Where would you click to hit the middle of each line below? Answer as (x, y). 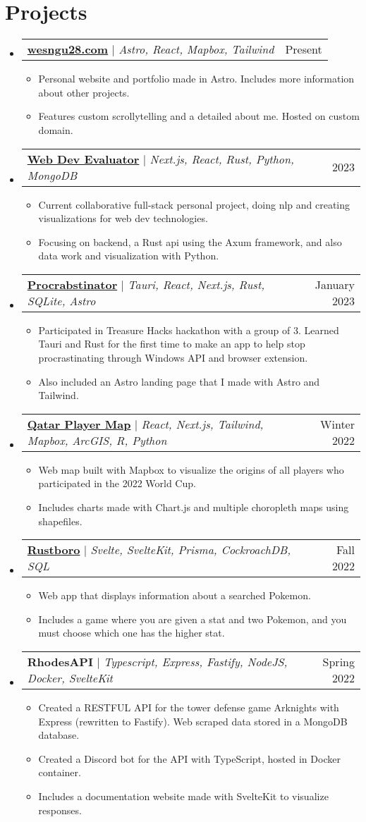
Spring (338, 662)
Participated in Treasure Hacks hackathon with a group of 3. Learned (189, 330)
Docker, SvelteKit (70, 678)
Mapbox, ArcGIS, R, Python (97, 440)
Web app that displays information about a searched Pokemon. (175, 595)
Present (304, 49)
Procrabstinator (72, 284)
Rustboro (54, 550)
